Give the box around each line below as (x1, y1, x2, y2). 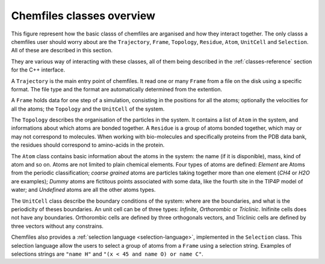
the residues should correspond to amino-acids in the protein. (11, 141, 165, 149)
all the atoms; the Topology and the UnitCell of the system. (11, 105, 165, 112)
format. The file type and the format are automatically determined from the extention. (11, 85, 223, 93)
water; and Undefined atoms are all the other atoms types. (11, 186, 156, 194)
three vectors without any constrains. (11, 223, 104, 230)
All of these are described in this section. (11, 47, 113, 54)
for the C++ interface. (11, 66, 66, 73)
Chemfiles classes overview (11, 9, 156, 22)
